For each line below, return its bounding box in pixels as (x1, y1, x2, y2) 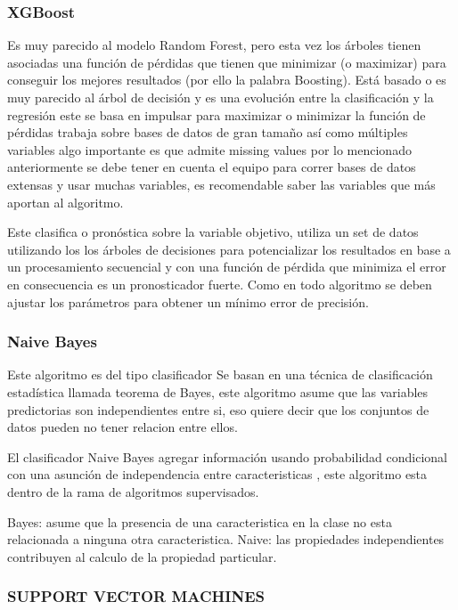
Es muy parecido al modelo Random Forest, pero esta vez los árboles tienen (7, 36, 421, 54)
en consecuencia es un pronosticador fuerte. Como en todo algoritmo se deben (7, 274, 432, 293)
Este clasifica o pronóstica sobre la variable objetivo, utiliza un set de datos (7, 223, 419, 241)
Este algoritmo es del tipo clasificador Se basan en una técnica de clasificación (7, 365, 433, 384)
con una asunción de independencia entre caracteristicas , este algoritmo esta (7, 465, 428, 484)
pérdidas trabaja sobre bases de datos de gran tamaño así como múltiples (7, 123, 408, 142)
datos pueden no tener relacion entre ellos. (7, 418, 238, 436)
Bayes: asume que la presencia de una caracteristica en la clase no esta (7, 512, 392, 531)
